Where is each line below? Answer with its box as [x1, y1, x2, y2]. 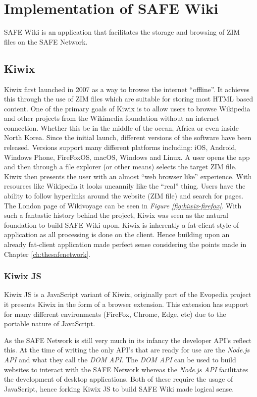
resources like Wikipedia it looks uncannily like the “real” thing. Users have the [4, 181, 246, 191]
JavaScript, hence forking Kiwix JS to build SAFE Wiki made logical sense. [4, 383, 234, 394]
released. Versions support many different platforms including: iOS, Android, [4, 142, 237, 152]
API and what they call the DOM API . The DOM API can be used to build [4, 354, 236, 364]
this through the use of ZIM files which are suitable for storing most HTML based [4, 94, 253, 104]
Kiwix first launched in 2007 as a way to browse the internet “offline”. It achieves [4, 84, 250, 94]
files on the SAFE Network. [4, 36, 88, 47]
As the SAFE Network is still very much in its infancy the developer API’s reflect [4, 335, 252, 345]
